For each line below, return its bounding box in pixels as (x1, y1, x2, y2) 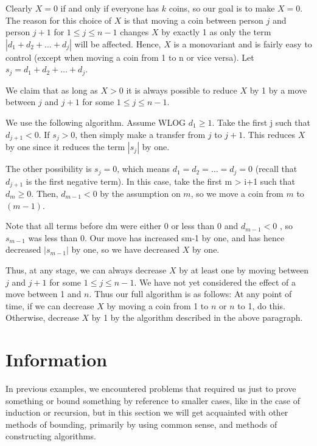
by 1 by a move (249, 83, 307, 96)
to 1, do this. (237, 299, 285, 312)
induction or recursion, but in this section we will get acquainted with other (5, 406, 288, 419)
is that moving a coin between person (124, 13, 263, 26)
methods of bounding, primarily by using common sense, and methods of (5, 417, 277, 430)
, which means (117, 162, 170, 175)
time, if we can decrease (5, 299, 94, 312)
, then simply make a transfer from (75, 128, 206, 140)
